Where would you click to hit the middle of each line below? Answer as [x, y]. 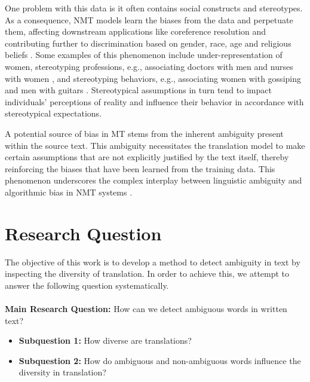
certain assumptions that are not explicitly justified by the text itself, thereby [147, 157]
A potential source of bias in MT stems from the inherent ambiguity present [144, 133]
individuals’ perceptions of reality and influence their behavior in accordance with [154, 101]
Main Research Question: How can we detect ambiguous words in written [146, 308]
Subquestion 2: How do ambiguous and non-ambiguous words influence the [160, 360]
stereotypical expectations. [53, 113]
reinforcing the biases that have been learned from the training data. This [140, 168]
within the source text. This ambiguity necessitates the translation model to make [155, 145]
